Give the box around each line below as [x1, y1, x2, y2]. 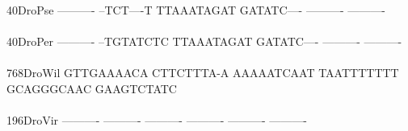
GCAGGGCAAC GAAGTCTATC [6, 80, 177, 96]
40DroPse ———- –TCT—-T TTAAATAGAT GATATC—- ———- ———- [6, 2, 385, 18]
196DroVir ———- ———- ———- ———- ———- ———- [6, 112, 308, 129]
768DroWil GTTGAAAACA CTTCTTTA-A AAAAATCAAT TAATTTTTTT [6, 64, 399, 81]
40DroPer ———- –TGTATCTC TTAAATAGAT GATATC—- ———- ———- [6, 33, 402, 50]
